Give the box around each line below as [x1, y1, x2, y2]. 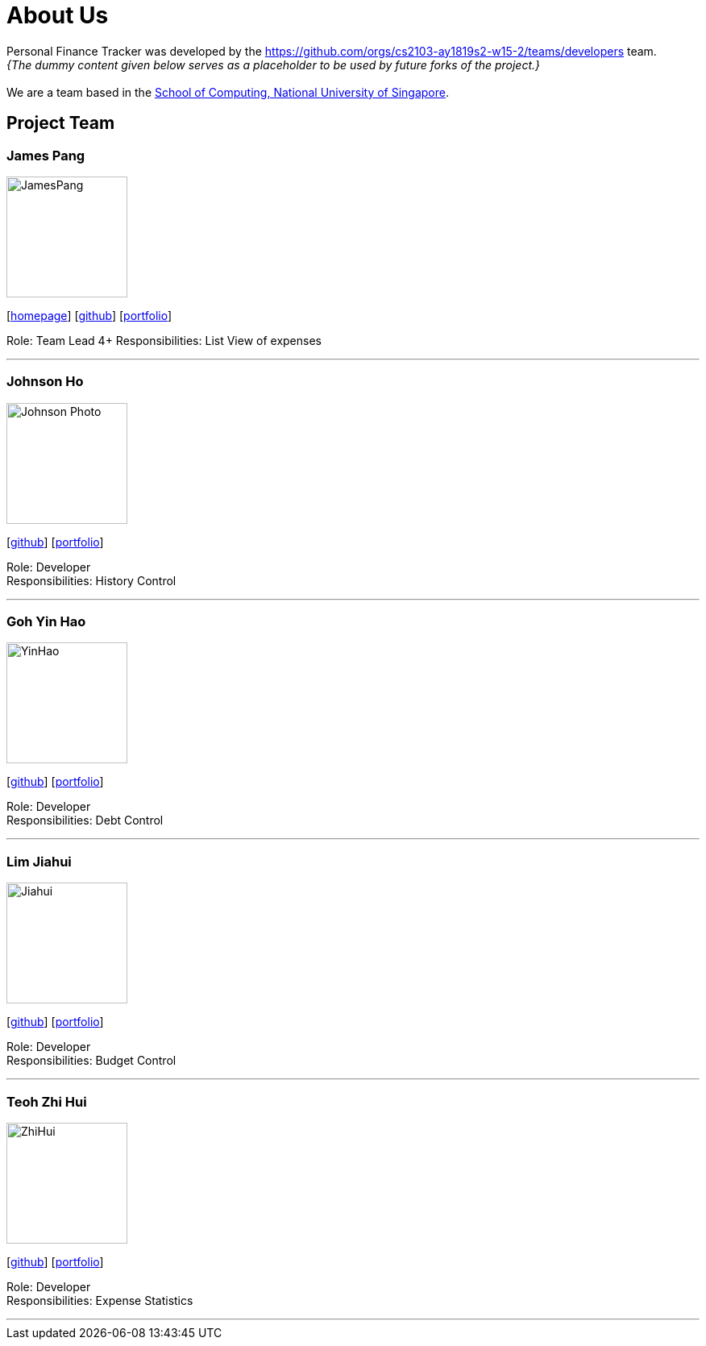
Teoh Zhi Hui [6, 1093, 87, 1110]
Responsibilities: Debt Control [6, 813, 164, 828]
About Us [6, 2, 109, 29]
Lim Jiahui [6, 853, 72, 870]
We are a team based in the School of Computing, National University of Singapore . [6, 85, 450, 99]
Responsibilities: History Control [6, 573, 176, 588]
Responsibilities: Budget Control [6, 1053, 176, 1068]
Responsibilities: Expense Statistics [6, 1293, 193, 1307]
